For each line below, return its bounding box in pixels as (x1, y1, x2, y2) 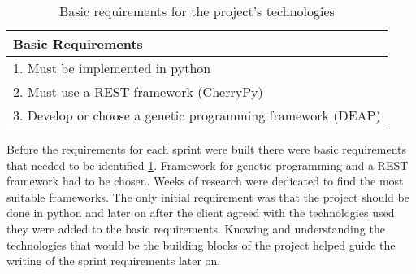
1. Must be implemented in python (13, 59, 211, 77)
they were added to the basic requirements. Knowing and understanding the (6, 220, 385, 237)
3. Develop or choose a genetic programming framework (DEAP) (13, 106, 381, 124)
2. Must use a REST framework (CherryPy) (13, 82, 263, 101)
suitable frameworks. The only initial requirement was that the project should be (6, 188, 409, 205)
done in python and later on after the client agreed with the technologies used (6, 204, 395, 221)
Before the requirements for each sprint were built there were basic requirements (6, 141, 406, 157)
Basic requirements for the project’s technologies (58, 2, 335, 20)
